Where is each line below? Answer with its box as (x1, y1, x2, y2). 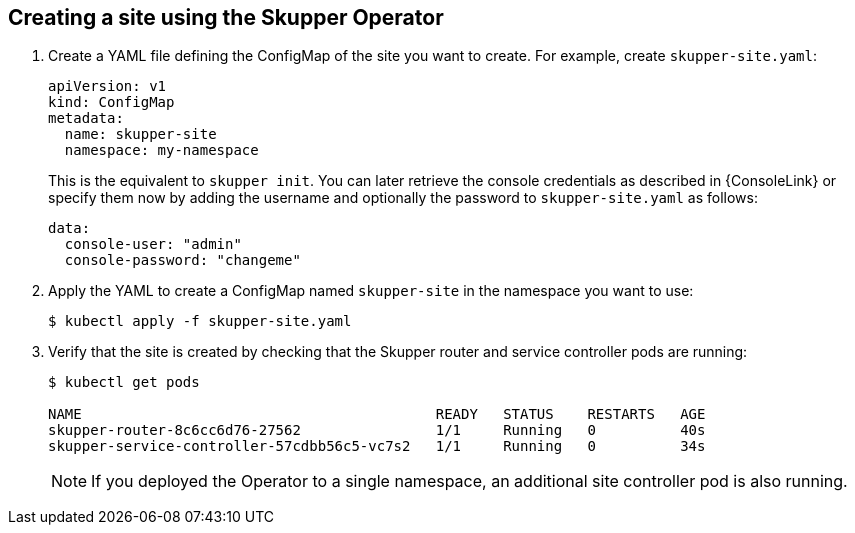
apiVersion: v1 (48, 78, 167, 95)
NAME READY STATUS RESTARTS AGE (48, 406, 706, 423)
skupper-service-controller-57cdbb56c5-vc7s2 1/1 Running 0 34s (48, 438, 706, 455)
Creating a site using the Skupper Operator (8, 5, 444, 30)
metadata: (48, 110, 124, 127)
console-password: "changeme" (64, 252, 301, 269)
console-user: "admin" (64, 236, 242, 253)
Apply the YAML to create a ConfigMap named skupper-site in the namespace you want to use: (48, 282, 694, 300)
